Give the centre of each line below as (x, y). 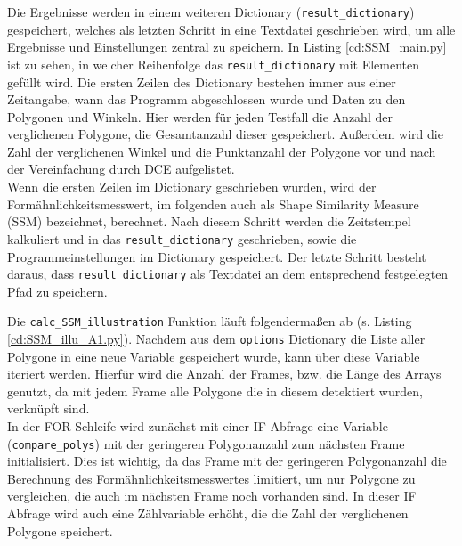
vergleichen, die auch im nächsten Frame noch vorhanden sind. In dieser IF (212, 496)
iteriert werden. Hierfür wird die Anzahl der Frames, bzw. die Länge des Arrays (224, 374)
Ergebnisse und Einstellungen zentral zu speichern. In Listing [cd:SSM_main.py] (227, 47)
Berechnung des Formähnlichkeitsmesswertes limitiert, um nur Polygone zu (211, 478)
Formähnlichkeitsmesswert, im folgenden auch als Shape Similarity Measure (213, 204)
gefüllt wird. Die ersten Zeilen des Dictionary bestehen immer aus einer (202, 81)
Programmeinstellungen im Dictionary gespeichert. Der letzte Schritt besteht (217, 256)
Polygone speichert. (60, 530)
